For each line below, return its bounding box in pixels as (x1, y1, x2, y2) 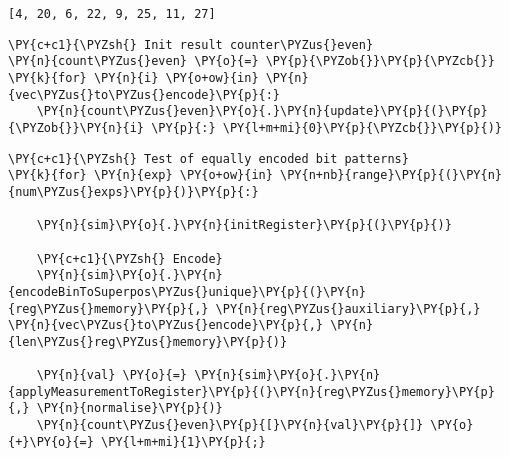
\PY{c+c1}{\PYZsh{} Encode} (36, 251, 223, 266)
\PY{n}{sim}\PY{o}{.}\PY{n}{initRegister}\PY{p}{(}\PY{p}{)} (36, 218, 452, 233)
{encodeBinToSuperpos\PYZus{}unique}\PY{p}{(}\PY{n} (8, 284, 366, 299)
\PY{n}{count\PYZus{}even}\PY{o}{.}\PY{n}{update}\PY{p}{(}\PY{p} (36, 104, 488, 119)
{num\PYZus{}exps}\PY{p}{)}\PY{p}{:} (8, 184, 259, 199)
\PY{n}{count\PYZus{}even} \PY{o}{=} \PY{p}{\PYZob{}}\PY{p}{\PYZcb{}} (8, 54, 495, 69)
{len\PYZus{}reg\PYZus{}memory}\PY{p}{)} (8, 334, 288, 349)
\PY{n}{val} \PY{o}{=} (36, 368, 187, 383)
